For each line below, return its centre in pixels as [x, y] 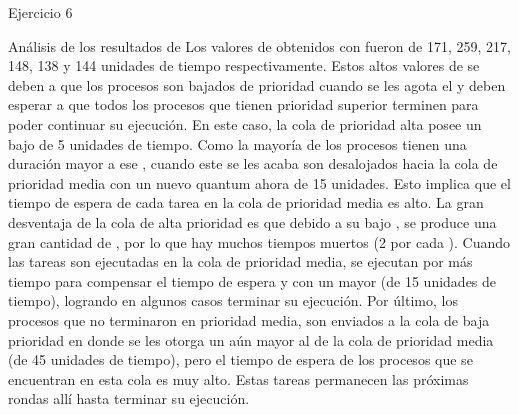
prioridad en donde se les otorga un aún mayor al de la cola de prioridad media [251, 339]
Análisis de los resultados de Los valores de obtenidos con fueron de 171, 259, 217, [259, 45]
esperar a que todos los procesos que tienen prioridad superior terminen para [243, 104]
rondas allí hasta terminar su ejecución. [129, 398]
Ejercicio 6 [40, 12]
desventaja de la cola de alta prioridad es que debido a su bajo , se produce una [252, 221]
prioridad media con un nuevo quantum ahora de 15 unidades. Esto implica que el [259, 182]
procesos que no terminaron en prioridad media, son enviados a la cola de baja [249, 319]
